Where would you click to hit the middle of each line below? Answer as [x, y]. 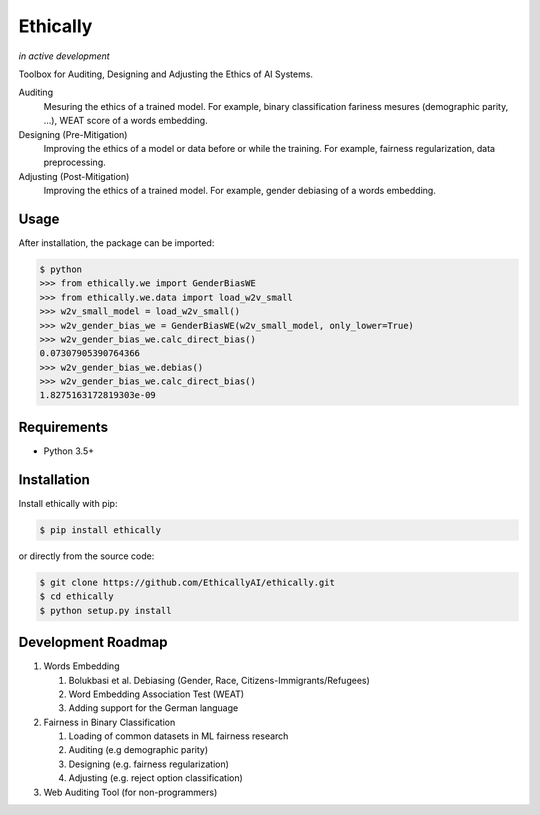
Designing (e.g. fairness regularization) [149, 764]
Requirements [63, 426]
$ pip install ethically [100, 529]
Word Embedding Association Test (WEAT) [156, 694]
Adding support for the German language [153, 708]
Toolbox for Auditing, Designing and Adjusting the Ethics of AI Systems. [166, 74]
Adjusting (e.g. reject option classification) [156, 778]
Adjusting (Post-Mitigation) [74, 176]
